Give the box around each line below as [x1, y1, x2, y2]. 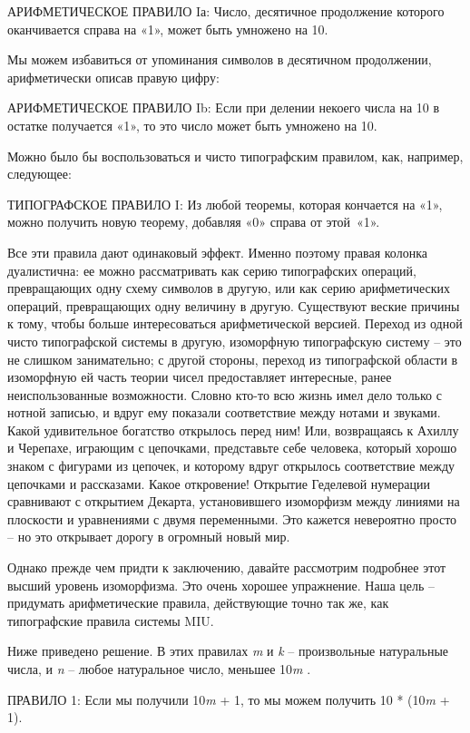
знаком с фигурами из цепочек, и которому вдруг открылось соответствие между [7, 456, 455, 475]
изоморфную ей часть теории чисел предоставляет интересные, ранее [7, 367, 392, 386]
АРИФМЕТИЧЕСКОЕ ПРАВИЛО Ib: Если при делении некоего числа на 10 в [7, 98, 440, 117]
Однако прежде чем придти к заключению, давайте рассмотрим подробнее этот [7, 558, 446, 577]
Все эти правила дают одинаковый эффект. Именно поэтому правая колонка [7, 242, 427, 261]
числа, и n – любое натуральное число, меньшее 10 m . [7, 660, 311, 678]
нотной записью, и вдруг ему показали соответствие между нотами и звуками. [7, 403, 441, 422]
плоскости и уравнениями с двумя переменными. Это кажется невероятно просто [7, 509, 457, 528]
